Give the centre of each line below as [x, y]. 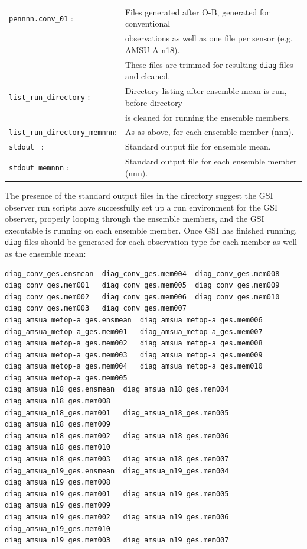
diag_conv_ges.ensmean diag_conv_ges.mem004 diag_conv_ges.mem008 [142, 274]
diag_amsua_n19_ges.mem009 [58, 506]
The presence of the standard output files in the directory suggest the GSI [139, 195]
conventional [148, 23]
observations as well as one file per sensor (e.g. [209, 38]
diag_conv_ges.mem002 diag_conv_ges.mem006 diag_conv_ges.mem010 [142, 297]
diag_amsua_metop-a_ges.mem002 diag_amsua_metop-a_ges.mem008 [134, 343]
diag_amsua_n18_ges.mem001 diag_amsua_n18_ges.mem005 [117, 413]
